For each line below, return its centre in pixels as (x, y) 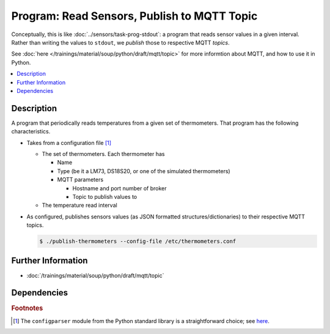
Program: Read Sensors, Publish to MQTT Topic (134, 16)
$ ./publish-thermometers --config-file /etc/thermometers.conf (138, 241)
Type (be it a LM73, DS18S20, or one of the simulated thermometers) (144, 171)
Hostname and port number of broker (119, 188)
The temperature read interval (79, 206)
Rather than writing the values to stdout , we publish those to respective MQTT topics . (120, 42)
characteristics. (31, 132)
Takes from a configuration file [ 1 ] (69, 143)
